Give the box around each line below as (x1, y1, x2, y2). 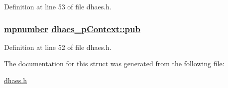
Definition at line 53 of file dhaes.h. (4, 1, 112, 11)
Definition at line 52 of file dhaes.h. (4, 42, 112, 52)
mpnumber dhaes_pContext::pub (4, 22, 140, 35)
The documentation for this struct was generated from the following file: (4, 58, 225, 69)
